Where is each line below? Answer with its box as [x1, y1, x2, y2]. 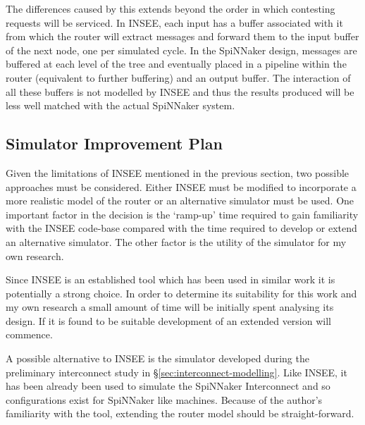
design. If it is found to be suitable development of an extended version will [6, 313, 331, 328]
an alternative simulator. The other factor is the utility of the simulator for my [6, 234, 347, 249]
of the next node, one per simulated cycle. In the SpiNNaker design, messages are [6, 42, 357, 57]
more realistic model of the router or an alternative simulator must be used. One [6, 193, 354, 208]
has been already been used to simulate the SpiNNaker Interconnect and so [6, 378, 330, 393]
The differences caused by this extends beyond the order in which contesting [6, 1, 335, 16]
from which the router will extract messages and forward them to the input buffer [6, 29, 359, 44]
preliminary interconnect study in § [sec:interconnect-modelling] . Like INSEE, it [6, 364, 347, 379]
